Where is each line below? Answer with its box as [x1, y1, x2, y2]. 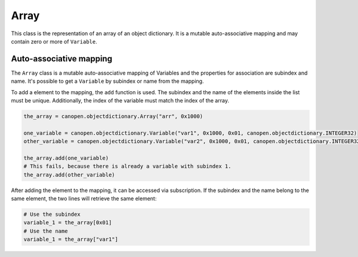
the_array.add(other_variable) [23, 171, 116, 178]
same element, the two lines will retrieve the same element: [11, 195, 157, 202]
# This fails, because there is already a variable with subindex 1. [23, 163, 232, 170]
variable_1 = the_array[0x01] [23, 219, 112, 226]
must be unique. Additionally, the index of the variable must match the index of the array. [11, 97, 230, 104]
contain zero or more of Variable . [11, 38, 98, 45]
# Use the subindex [23, 211, 81, 218]
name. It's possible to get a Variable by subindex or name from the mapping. [11, 78, 204, 85]
